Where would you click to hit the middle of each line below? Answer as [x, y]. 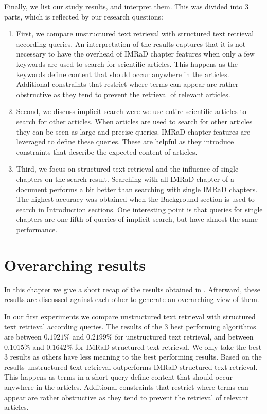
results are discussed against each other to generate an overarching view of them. [132, 299]
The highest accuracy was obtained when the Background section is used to [135, 199]
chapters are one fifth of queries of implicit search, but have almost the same [137, 219]
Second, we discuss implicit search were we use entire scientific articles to [131, 111]
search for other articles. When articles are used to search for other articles [134, 121]
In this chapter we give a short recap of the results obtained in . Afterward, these [132, 289]
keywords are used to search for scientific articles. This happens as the [127, 63]
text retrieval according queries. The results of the [83, 326]
